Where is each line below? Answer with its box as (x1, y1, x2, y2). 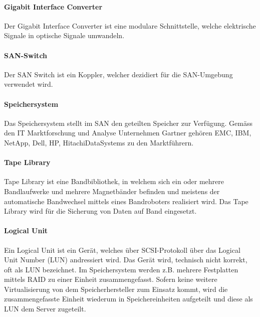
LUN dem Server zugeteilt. (4, 303, 86, 314)
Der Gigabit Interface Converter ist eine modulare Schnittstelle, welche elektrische (4, 20, 256, 31)
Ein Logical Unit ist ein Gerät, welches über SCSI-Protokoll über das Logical (4, 244, 240, 255)
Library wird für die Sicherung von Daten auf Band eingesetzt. (4, 206, 197, 216)
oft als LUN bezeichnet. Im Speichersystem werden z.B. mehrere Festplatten (4, 264, 238, 274)
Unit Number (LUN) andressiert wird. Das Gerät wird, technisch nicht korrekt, (4, 254, 247, 265)
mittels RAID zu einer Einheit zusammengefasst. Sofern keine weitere (4, 274, 217, 284)
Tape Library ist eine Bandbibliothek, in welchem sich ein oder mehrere (4, 176, 224, 187)
